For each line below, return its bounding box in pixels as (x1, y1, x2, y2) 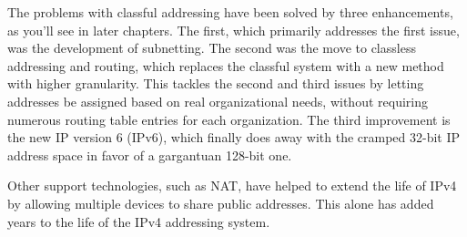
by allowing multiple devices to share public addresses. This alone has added (7, 193, 434, 212)
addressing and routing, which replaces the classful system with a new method (7, 56, 444, 75)
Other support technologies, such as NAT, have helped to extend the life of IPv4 (7, 176, 457, 195)
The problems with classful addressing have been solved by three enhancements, (7, 3, 453, 21)
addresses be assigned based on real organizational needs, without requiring (7, 91, 428, 110)
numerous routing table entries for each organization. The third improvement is (7, 109, 451, 129)
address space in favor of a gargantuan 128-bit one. (7, 145, 292, 164)
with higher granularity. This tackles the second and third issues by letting (7, 74, 424, 93)
